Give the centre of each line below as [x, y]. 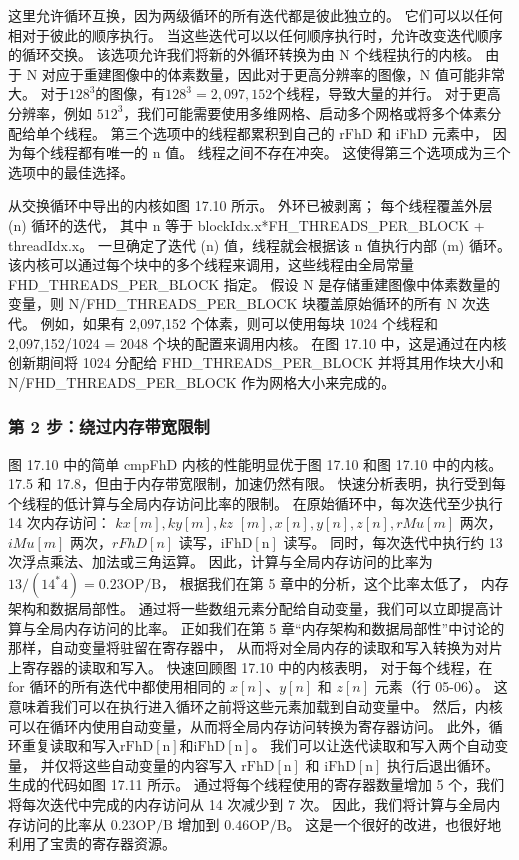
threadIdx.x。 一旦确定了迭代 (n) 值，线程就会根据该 [179, 244]
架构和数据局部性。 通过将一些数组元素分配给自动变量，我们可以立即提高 [248, 608]
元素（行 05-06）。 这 [441, 686]
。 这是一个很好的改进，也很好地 [394, 823]
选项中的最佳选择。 [71, 171]
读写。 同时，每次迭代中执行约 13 [393, 541]
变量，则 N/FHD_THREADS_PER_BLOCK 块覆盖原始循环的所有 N [233, 303]
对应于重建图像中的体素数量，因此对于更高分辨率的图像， [230, 73]
